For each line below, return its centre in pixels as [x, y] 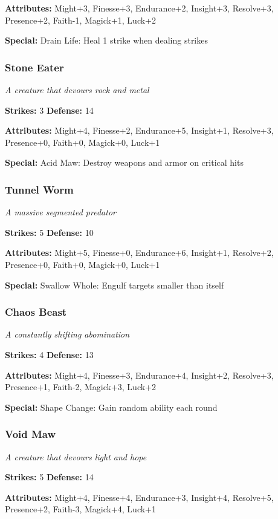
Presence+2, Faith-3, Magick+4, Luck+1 [80, 509]
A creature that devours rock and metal [77, 90]
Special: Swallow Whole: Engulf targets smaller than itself [115, 285]
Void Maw [31, 434]
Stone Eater [34, 67]
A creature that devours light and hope [76, 456]
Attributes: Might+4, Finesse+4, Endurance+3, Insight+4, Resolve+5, [139, 497]
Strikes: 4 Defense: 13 [49, 354]
